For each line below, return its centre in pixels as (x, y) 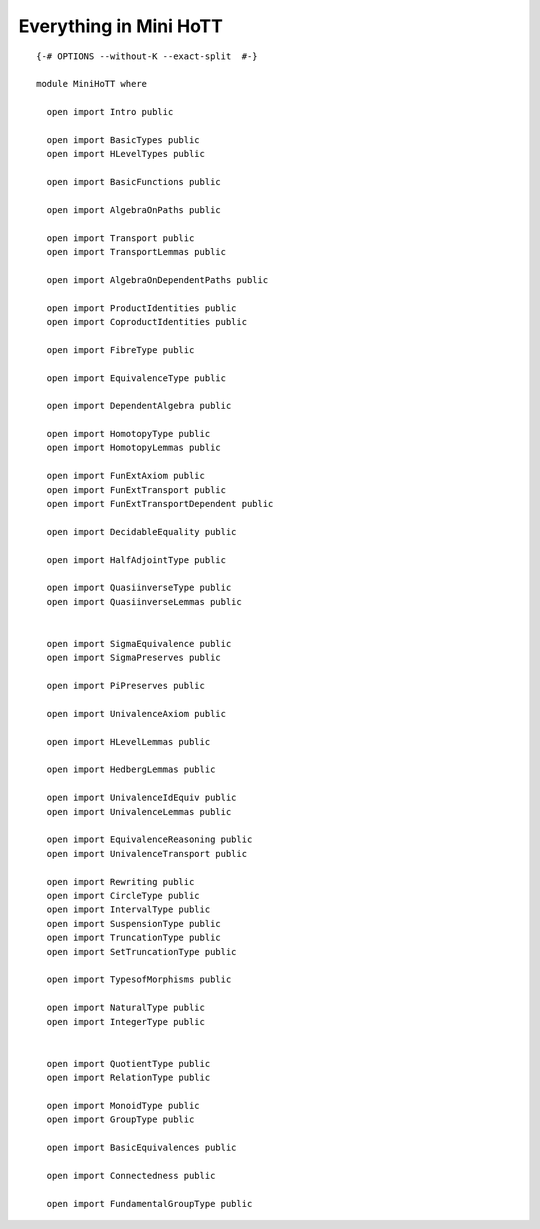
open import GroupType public (120, 1119)
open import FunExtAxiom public (125, 476)
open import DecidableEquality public (141, 531)
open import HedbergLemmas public (131, 769)
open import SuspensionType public (134, 923)
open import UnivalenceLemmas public (139, 811)
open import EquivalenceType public (136, 378)
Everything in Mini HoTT (121, 26)
